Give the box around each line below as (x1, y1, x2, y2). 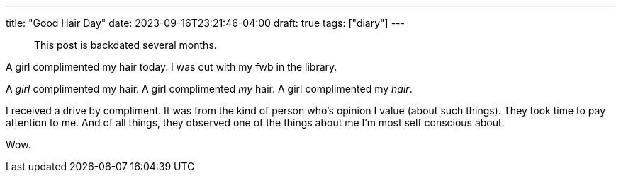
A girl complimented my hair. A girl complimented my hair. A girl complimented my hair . (6, 83, 413, 95)
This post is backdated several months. (34, 39, 217, 51)
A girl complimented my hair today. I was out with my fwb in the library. (6, 61, 337, 73)
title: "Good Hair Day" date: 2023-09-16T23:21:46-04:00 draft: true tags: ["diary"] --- (6, 17, 405, 29)
